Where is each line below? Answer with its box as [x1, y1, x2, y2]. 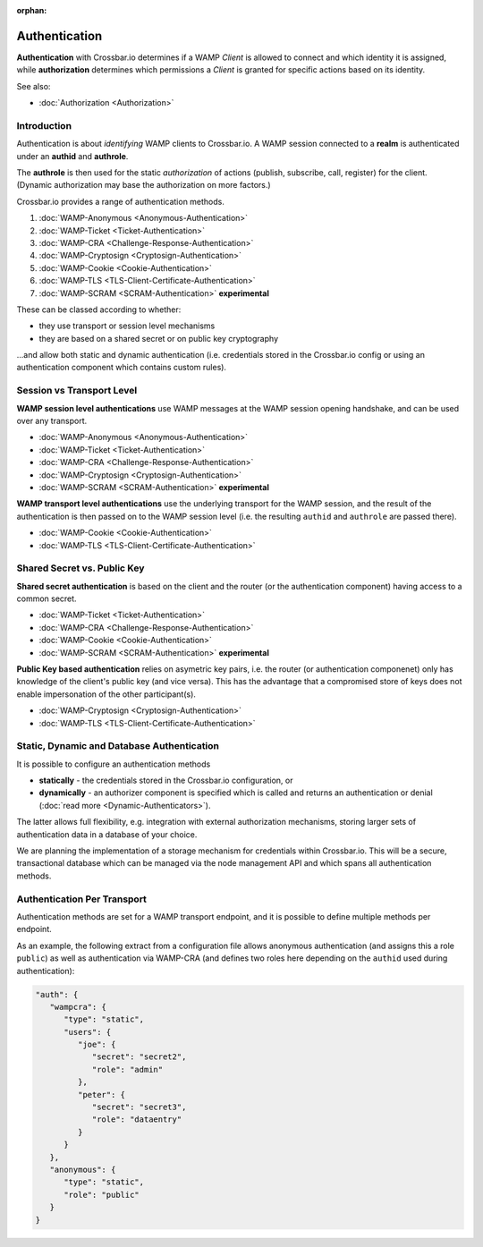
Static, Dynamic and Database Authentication [16, 740, 219, 752]
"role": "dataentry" [91, 1115, 182, 1124]
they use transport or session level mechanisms [38, 320, 216, 331]
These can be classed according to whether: [16, 304, 182, 315]
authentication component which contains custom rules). [16, 362, 227, 373]
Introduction [16, 119, 72, 131]
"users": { [64, 1027, 112, 1037]
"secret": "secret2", [91, 1052, 187, 1062]
